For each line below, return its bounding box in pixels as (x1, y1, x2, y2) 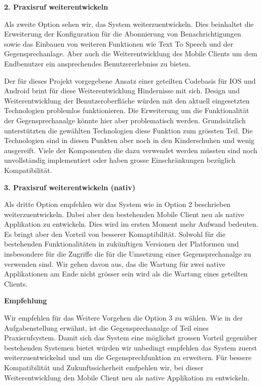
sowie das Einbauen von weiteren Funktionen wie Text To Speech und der (4, 38, 234, 49)
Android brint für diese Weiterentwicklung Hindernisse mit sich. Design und (4, 85, 240, 96)
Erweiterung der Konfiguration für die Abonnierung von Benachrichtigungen (4, 28, 241, 39)
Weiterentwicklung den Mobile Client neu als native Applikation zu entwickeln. (4, 372, 250, 382)
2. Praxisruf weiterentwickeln (4, 2, 108, 12)
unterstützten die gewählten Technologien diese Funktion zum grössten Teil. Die (4, 125, 253, 135)
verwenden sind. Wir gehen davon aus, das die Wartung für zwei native (4, 258, 226, 269)
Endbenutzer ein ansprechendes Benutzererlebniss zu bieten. (4, 58, 191, 68)
